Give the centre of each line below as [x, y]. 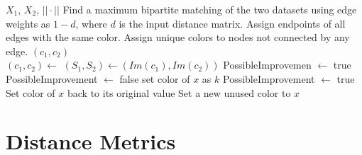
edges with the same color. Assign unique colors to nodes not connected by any [178, 37]
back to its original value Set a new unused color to [179, 92]
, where [91, 23]
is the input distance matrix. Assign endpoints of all [232, 23]
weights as [28, 23]
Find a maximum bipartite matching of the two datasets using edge [210, 9]
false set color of [155, 78]
